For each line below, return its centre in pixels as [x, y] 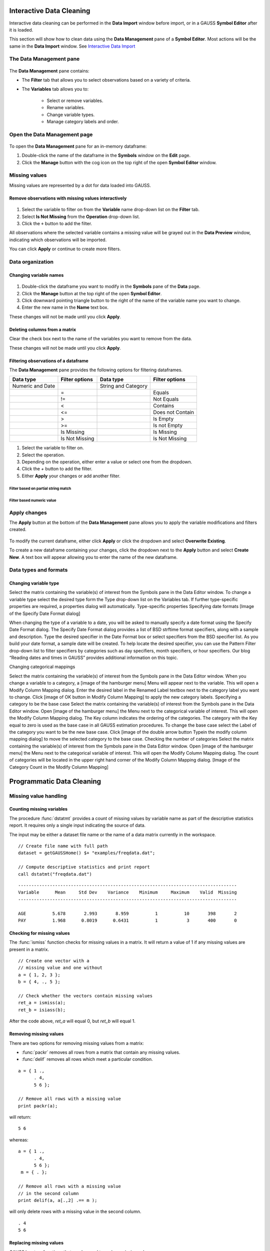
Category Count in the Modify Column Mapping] [59, 767]
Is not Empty [168, 425]
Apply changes [28, 512]
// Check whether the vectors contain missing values [85, 996]
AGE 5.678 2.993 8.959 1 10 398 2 [127, 913]
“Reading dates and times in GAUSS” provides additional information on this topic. [94, 658]
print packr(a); [38, 1106]
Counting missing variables [38, 809]
